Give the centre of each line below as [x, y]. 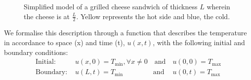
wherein [218, 6]
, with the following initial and [199, 42]
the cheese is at [47, 16]
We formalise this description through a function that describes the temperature [125, 33]
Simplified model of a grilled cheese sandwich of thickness [111, 6]
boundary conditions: [36, 52]
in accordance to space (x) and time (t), [64, 42]
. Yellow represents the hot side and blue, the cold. [153, 16]
